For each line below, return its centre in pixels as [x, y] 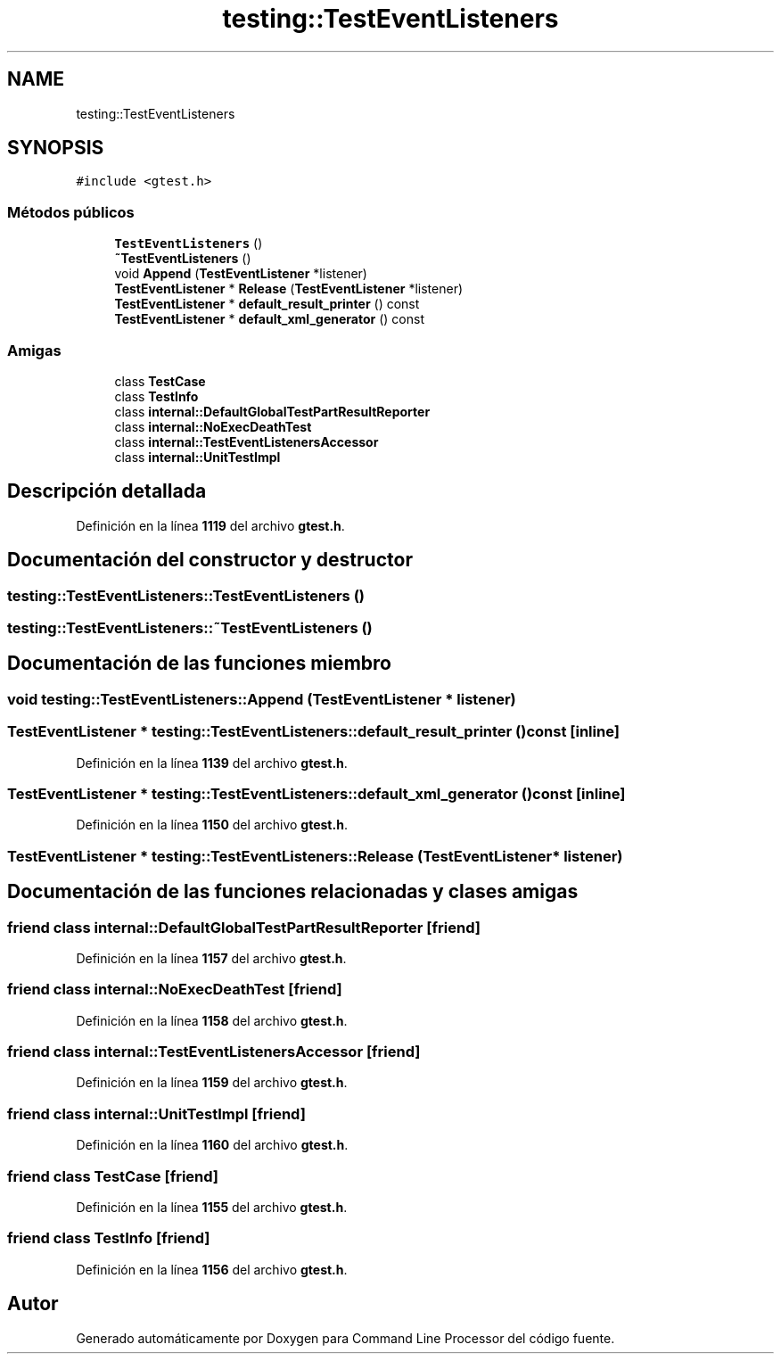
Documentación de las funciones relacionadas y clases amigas [293, 892]
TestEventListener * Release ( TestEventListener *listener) [289, 289]
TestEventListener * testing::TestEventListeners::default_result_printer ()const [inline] [313, 732]
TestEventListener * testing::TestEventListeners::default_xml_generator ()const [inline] [317, 793]
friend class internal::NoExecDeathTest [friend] [175, 990]
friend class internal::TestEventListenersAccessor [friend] [214, 1052]
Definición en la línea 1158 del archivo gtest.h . [212, 1020]
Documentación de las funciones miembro [199, 664]
